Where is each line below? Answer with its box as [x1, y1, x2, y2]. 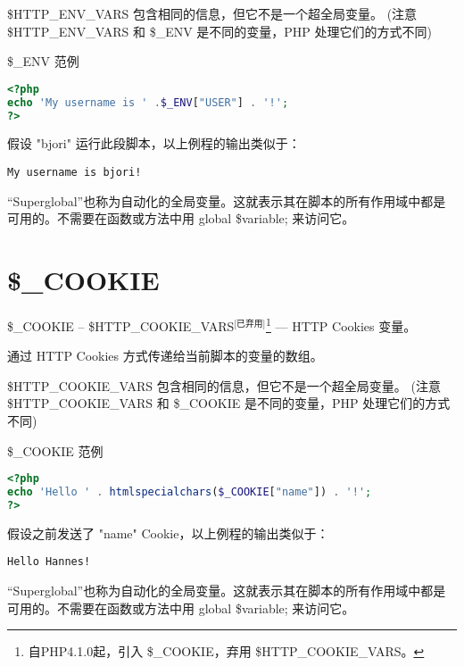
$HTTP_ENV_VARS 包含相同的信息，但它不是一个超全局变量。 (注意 [7, 4, 418, 22]
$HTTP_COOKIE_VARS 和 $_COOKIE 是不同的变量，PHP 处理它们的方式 [7, 394, 451, 412]
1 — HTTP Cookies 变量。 [265, 313, 417, 335]
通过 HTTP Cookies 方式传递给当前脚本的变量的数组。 [7, 346, 323, 365]
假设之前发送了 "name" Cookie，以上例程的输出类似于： [7, 523, 329, 542]
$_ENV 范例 [7, 52, 79, 71]
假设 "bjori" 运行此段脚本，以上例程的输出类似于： [7, 134, 301, 153]
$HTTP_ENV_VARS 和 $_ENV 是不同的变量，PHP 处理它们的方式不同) [7, 21, 433, 40]
